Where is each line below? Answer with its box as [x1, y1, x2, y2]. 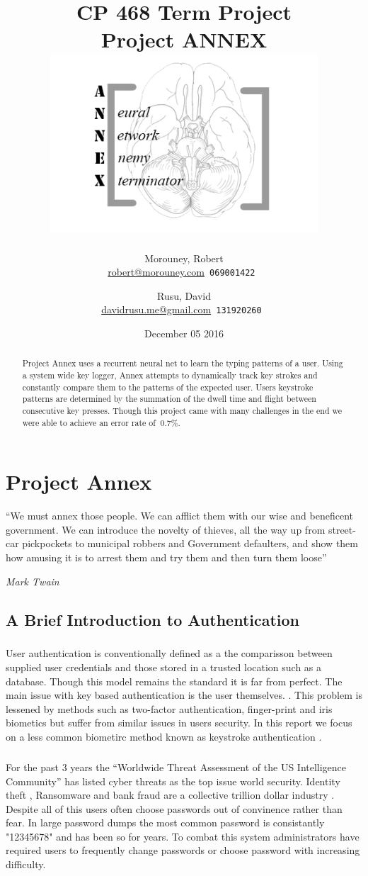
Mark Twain [6, 573, 59, 588]
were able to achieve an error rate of [22, 416, 156, 428]
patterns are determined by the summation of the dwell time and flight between [22, 393, 316, 405]
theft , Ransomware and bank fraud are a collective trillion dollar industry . [6, 787, 335, 802]
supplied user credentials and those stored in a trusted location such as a [6, 659, 322, 674]
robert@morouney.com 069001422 [108, 264, 255, 279]
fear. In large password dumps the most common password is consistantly [6, 815, 325, 830]
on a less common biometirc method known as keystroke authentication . [6, 729, 322, 743]
